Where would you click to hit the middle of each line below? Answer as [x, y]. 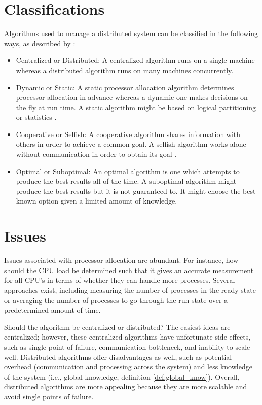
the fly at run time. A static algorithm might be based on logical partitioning [136, 107]
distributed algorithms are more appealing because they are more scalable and [126, 386]
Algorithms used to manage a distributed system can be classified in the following [131, 33]
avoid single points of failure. [49, 396]
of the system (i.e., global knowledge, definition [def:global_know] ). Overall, [122, 376]
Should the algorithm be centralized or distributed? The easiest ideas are [117, 327]
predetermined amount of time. [52, 310]
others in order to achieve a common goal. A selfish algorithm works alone [131, 144]
